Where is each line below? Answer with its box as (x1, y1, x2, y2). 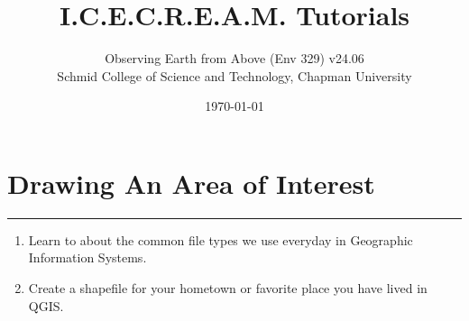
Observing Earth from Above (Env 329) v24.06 (105, 49, 364, 68)
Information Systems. (28, 248, 147, 267)
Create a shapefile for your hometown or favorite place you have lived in (28, 279, 428, 298)
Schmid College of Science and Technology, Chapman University (57, 66, 412, 85)
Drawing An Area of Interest (7, 164, 375, 201)
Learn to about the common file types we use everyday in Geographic (28, 230, 413, 249)
